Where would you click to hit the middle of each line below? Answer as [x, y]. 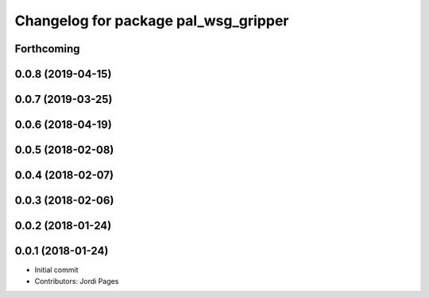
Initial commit [56, 270]
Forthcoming [47, 49]
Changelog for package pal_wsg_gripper [152, 21]
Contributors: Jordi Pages [77, 281]
